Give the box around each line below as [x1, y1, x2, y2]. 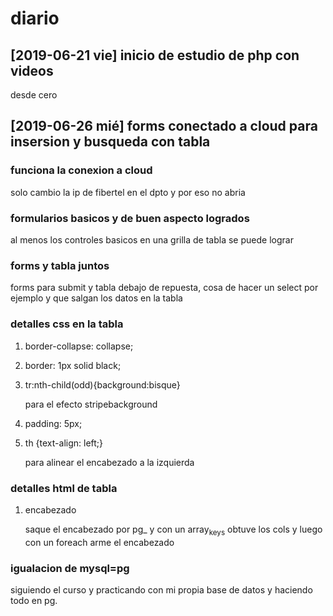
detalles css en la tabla [10, 317, 124, 331]
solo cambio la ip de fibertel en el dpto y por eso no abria [10, 186, 246, 198]
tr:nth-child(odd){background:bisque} [24, 378, 181, 391]
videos [10, 62, 54, 79]
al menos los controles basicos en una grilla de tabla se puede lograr [10, 233, 294, 246]
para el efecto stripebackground [24, 398, 158, 410]
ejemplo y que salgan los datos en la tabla [10, 292, 183, 304]
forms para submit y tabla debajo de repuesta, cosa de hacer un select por [10, 282, 319, 294]
